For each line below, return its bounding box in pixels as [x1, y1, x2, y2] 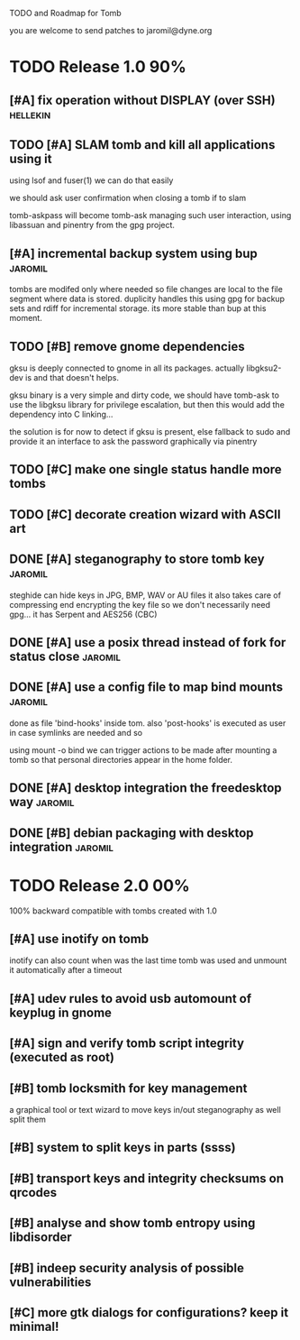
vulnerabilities [9, 1274, 92, 1290]
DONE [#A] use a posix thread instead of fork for [9, 635, 286, 650]
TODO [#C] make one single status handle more [9, 462, 282, 477]
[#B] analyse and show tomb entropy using [9, 1216, 256, 1231]
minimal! [9, 1318, 59, 1334]
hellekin [9, 106, 51, 122]
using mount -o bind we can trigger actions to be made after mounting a [9, 744, 277, 756]
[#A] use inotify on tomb [9, 931, 150, 946]
